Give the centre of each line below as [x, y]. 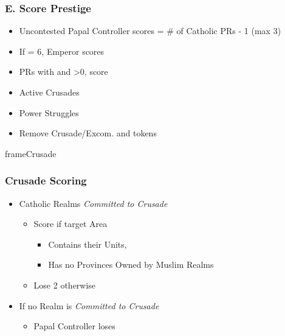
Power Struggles [49, 112]
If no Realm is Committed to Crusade [89, 305]
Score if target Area [70, 224]
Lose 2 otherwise [65, 285]
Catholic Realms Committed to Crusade [93, 203]
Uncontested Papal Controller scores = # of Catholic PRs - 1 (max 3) [150, 31]
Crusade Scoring [46, 180]
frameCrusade [31, 153]
